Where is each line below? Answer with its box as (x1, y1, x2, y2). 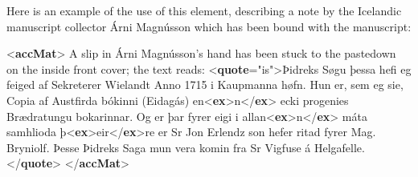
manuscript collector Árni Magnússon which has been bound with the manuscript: (6, 18, 412, 34)
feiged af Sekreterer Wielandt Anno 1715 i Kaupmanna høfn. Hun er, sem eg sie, (6, 76, 404, 93)
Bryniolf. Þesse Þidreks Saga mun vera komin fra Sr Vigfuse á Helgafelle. (6, 139, 365, 155)
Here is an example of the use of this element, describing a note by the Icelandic (6, 2, 402, 18)
